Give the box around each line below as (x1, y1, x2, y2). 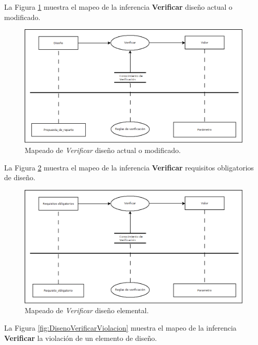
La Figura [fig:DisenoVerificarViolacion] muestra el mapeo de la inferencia (4, 322, 237, 333)
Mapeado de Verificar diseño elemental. (25, 305, 149, 316)
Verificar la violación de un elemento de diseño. (4, 332, 157, 343)
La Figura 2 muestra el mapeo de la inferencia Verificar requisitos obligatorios (4, 162, 254, 172)
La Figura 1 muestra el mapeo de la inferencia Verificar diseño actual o (4, 2, 232, 12)
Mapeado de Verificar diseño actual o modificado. (25, 144, 181, 155)
